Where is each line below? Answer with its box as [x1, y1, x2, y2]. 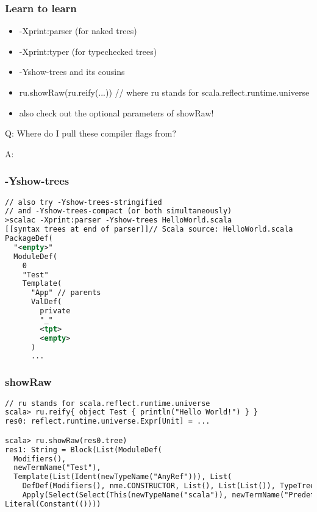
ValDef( [30, 297, 62, 307]
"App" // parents [30, 288, 101, 297]
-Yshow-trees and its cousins [19, 65, 125, 78]
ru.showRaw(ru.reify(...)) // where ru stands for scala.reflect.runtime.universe [19, 86, 310, 98]
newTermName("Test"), [13, 463, 101, 472]
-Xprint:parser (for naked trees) [19, 24, 137, 37]
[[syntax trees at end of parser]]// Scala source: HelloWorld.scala [5, 225, 293, 234]
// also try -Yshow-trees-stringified [5, 197, 162, 207]
